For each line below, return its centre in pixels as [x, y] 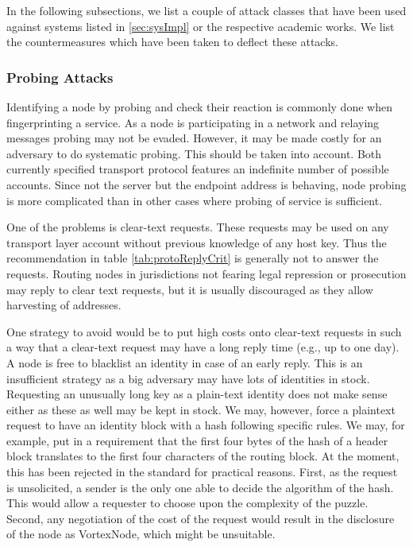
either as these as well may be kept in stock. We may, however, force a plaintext [201, 409]
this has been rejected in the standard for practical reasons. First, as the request [202, 472]
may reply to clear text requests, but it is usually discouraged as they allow [190, 289]
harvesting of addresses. [64, 305]
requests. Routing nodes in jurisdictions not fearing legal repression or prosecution [206, 273]
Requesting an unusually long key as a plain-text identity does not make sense [197, 394]
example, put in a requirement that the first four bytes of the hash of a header [197, 440]
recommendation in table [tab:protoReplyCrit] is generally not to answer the [193, 258]
